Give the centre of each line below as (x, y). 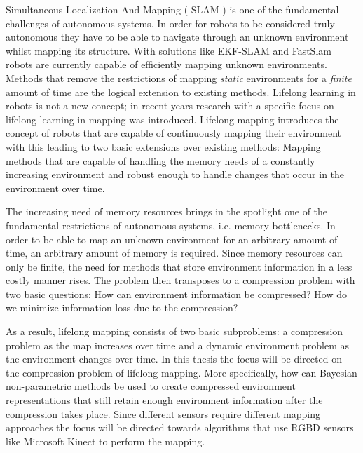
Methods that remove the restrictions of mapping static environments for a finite (179, 77)
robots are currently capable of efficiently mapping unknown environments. (166, 64)
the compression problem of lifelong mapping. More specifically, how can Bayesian (181, 372)
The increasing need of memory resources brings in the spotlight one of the (167, 211)
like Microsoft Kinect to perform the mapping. (105, 441)
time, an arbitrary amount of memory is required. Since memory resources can (174, 253)
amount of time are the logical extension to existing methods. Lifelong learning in (181, 92)
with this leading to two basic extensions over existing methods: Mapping (163, 146)
